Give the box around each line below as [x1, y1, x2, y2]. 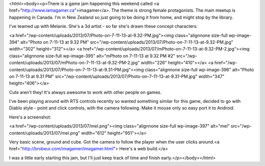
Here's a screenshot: [9, 114, 52, 120]
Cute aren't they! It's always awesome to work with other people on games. [9, 89, 162, 95]
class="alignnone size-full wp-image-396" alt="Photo [145, 67, 254, 72]
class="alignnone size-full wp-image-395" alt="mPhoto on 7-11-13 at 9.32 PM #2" [9, 53, 176, 59]
